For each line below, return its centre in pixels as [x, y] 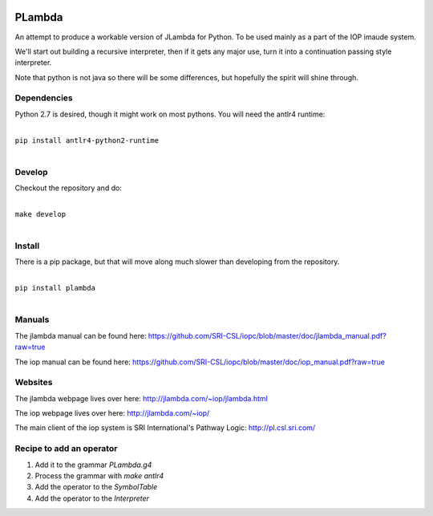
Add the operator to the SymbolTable [96, 487]
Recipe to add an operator [66, 449]
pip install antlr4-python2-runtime [87, 140]
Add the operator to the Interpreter [92, 498]
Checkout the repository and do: [68, 188]
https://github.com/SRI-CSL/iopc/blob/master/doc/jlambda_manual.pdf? [267, 335]
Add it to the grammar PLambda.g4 [93, 465]
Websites [34, 383]
